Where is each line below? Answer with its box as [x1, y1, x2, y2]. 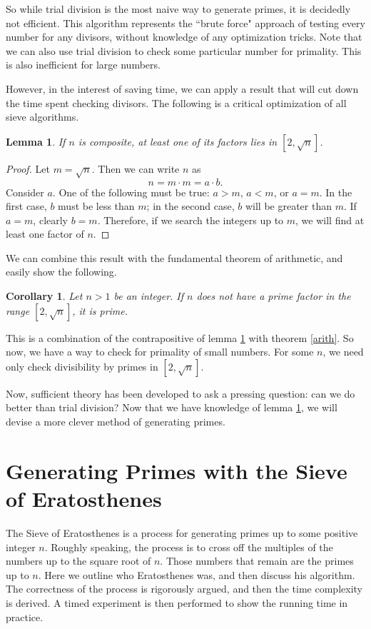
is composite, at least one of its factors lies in [78, 134, 278, 149]
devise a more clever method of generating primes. [6, 414, 225, 429]
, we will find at [295, 212, 365, 227]
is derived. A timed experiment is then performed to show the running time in [6, 595, 348, 610]
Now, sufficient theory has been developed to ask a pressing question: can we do [6, 386, 355, 401]
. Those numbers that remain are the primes [160, 553, 354, 568]
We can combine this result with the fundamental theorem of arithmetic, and [6, 250, 343, 265]
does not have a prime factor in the [196, 288, 351, 303]
